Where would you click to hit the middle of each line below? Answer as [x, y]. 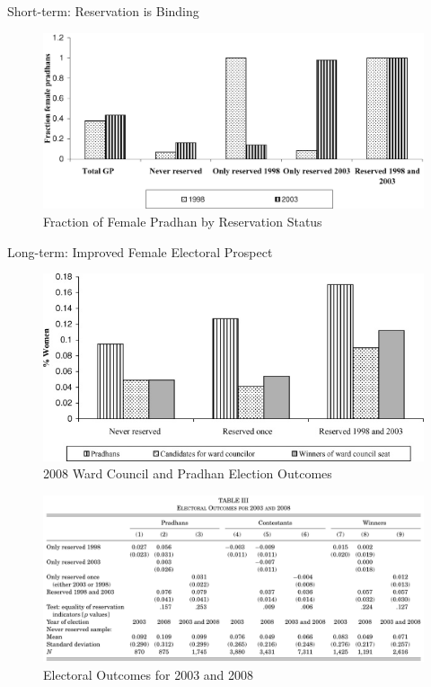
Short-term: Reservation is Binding [103, 11]
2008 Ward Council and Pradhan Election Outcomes [188, 473]
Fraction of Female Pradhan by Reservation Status [183, 222]
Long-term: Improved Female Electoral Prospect [140, 251]
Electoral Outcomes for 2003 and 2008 [149, 675]
